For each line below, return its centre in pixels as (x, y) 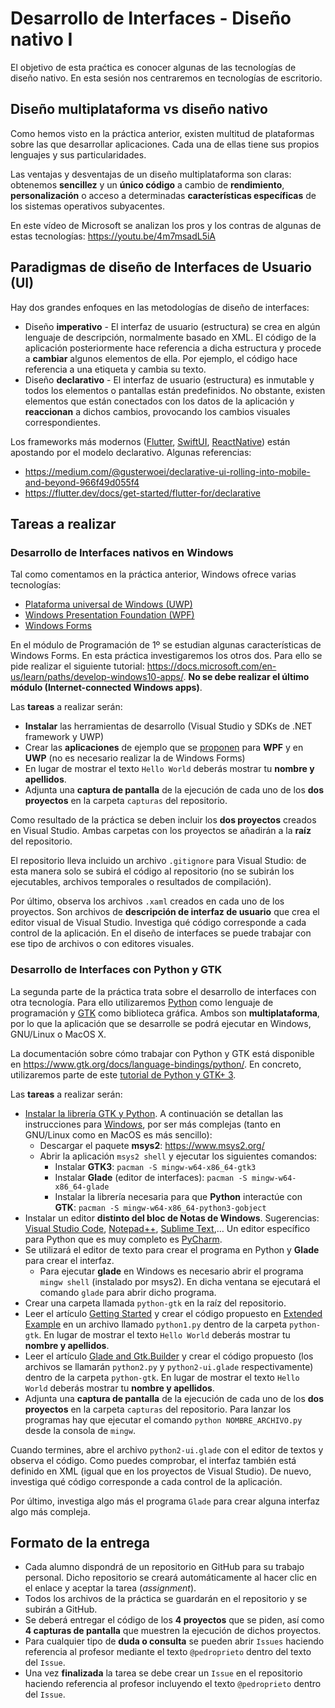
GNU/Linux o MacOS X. (58, 1034)
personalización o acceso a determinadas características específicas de (163, 195)
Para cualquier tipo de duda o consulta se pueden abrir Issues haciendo (174, 1641)
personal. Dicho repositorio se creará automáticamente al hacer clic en (171, 1578)
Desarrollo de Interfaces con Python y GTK (116, 970)
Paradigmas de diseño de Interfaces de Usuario (161, 267)
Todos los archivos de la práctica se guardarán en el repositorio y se (166, 1599)
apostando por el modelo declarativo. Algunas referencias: (131, 452)
